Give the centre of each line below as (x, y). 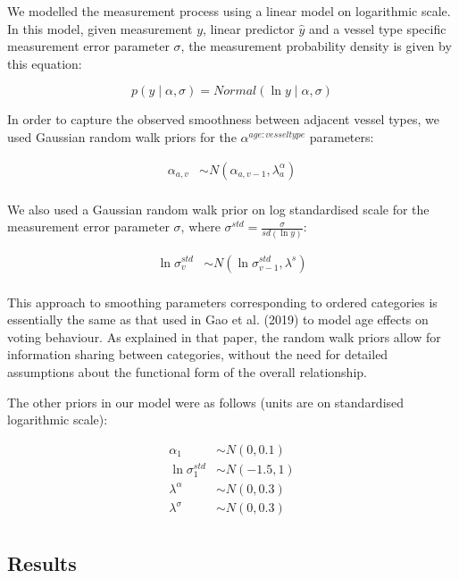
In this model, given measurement (100, 28)
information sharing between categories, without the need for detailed (198, 354)
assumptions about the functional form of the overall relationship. (187, 371)
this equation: (45, 63)
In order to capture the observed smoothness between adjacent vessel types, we (224, 119)
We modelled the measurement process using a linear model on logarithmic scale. (229, 11)
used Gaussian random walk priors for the (122, 136)
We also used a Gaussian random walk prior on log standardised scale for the (218, 209)
